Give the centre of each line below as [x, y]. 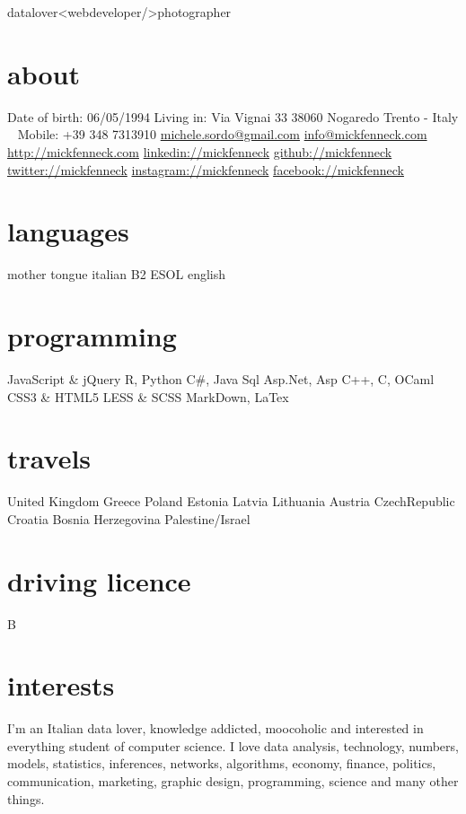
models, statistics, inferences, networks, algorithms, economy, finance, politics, [222, 763]
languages [68, 231]
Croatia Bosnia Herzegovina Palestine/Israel [129, 518]
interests [61, 685]
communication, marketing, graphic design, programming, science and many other [233, 781]
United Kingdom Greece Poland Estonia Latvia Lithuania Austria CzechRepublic [231, 501]
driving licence [99, 580]
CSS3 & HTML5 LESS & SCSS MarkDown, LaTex [148, 396]
